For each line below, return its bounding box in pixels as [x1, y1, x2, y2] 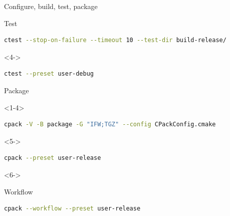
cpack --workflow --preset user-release [4, 205, 141, 212]
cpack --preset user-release [4, 154, 101, 162]
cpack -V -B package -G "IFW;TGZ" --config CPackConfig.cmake [4, 121, 216, 128]
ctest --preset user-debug [4, 70, 94, 78]
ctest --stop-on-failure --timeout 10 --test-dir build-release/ [4, 37, 226, 44]
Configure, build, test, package [4, 1, 98, 11]
